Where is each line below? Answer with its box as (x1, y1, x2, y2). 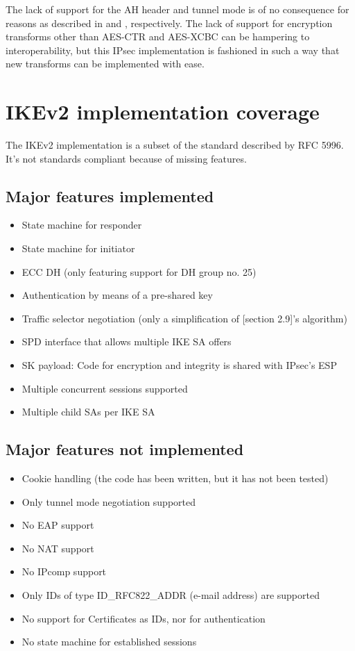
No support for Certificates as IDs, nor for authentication (21, 611, 266, 625)
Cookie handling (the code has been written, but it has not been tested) (21, 471, 329, 486)
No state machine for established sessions (21, 634, 197, 649)
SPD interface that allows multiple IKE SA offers (21, 334, 232, 349)
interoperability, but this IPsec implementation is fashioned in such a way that (6, 42, 340, 57)
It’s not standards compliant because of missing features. (6, 151, 247, 165)
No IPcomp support (21, 564, 107, 579)
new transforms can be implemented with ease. (6, 56, 205, 71)
